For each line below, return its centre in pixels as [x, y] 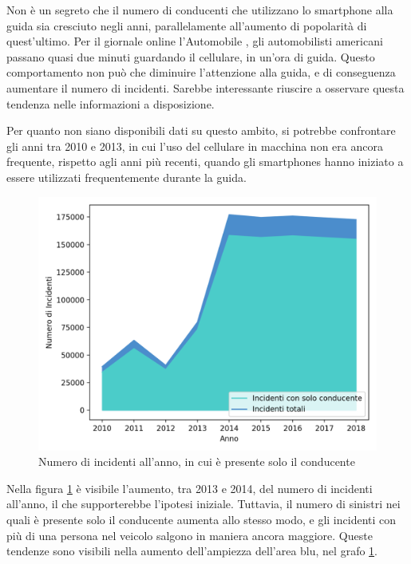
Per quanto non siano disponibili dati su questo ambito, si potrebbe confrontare [201, 130]
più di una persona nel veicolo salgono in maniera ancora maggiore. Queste [190, 535]
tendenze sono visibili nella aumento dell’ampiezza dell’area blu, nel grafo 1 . [192, 551]
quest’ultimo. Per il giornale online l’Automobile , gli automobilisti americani [195, 41]
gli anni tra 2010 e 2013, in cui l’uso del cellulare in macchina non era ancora [195, 146]
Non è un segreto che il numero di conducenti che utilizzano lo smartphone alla [200, 10]
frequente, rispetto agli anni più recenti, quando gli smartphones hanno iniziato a [205, 162]
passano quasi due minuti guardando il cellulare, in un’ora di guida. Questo [191, 56]
